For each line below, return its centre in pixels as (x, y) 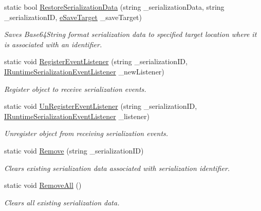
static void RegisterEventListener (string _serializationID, (96, 61)
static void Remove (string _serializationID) (74, 150)
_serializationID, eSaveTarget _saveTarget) (73, 17)
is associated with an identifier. (53, 44)
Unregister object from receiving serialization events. (86, 133)
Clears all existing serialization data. (62, 202)
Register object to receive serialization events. (75, 89)
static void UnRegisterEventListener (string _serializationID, (101, 106)
